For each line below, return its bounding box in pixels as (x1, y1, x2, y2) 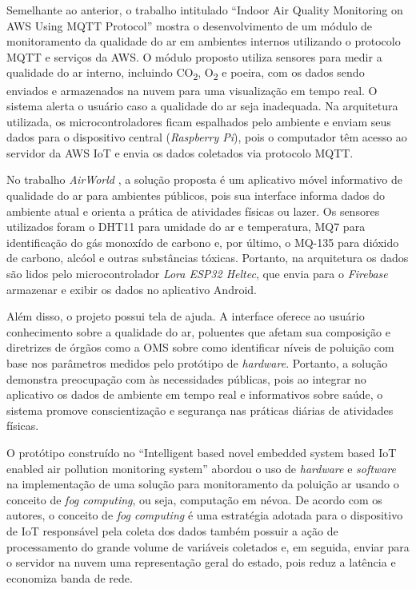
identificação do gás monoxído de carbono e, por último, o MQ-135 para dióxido (6, 233, 399, 250)
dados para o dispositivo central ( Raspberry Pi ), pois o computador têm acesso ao (6, 129, 407, 145)
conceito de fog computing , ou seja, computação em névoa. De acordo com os (6, 491, 382, 507)
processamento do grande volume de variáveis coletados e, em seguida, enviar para (6, 538, 410, 555)
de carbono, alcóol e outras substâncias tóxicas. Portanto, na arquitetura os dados (6, 249, 409, 266)
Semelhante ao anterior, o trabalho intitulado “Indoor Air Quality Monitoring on (6, 2, 403, 18)
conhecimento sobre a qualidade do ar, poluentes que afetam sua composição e (6, 323, 390, 340)
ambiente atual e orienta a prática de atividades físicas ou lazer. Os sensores (6, 202, 380, 219)
